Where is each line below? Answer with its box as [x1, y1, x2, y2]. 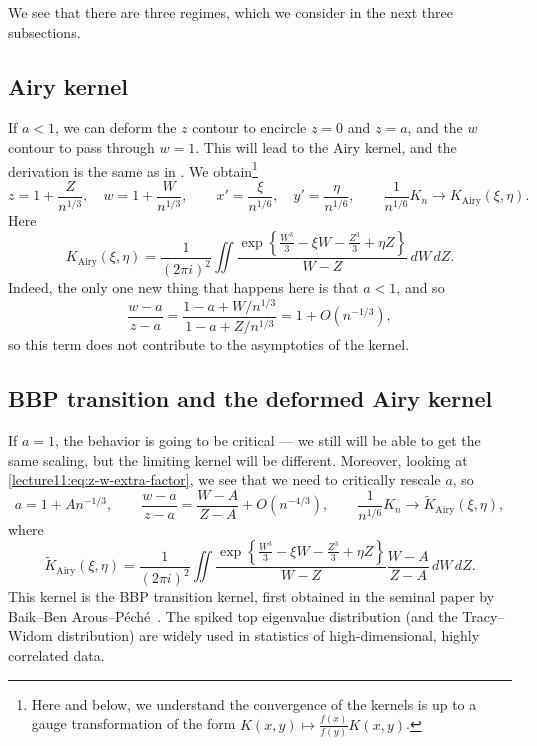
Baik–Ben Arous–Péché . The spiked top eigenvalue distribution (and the [8, 605, 458, 626]
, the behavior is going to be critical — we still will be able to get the [55, 430, 481, 451]
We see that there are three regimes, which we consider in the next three [8, 2, 453, 22]
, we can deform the [55, 117, 177, 138]
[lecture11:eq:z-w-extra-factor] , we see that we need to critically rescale [8, 469, 441, 490]
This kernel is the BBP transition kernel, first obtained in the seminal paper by [8, 586, 495, 607]
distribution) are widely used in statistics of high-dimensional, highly [57, 625, 480, 646]
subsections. [8, 21, 81, 42]
